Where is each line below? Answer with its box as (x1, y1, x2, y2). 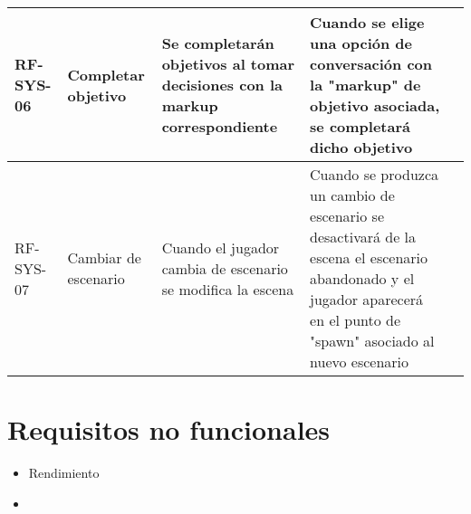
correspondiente (161, 116, 278, 137)
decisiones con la (161, 74, 283, 95)
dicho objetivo (310, 137, 413, 157)
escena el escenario (310, 247, 428, 268)
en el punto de (310, 309, 401, 330)
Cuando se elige (310, 12, 425, 33)
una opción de (310, 33, 413, 53)
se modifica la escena (161, 278, 294, 300)
